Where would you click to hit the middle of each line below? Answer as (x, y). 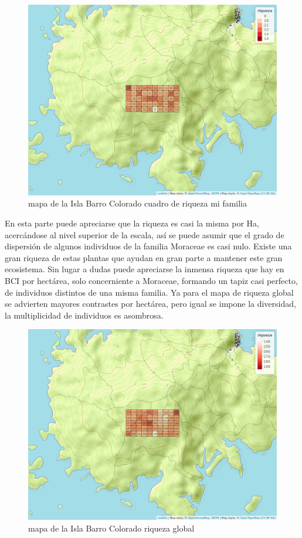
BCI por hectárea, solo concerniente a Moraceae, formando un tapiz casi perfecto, (151, 280)
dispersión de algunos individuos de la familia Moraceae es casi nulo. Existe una (148, 246)
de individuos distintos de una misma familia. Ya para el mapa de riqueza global (149, 292)
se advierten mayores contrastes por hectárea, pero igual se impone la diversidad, (150, 304)
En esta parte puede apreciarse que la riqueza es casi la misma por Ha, (132, 223)
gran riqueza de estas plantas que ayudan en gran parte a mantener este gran (144, 257)
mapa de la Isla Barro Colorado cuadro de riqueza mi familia (138, 203)
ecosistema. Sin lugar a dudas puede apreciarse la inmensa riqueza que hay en (145, 269)
